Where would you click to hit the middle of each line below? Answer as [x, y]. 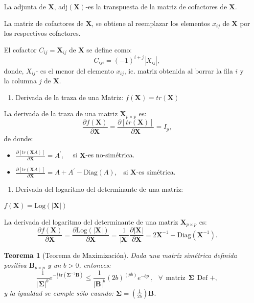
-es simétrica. [156, 172]
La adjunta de [25, 6]
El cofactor [20, 49]
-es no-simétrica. [110, 155]
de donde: [19, 138]
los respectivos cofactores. [42, 33]
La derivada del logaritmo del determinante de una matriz [91, 221]
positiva [15, 265]
